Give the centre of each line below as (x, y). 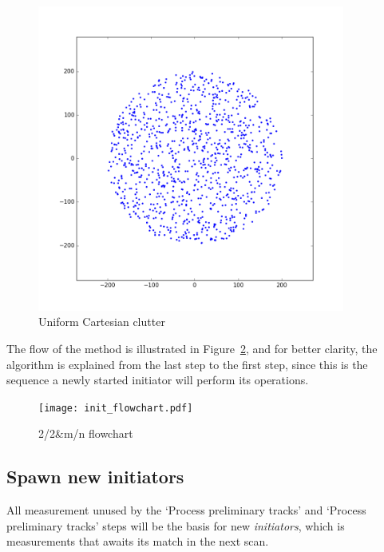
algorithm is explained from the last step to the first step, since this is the (187, 364)
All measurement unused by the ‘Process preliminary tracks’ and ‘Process (186, 510)
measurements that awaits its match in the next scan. (138, 541)
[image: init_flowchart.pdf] (116, 408)
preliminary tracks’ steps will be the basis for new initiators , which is (176, 525)
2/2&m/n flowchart (86, 433)
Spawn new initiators (95, 477)
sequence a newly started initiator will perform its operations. (158, 380)
